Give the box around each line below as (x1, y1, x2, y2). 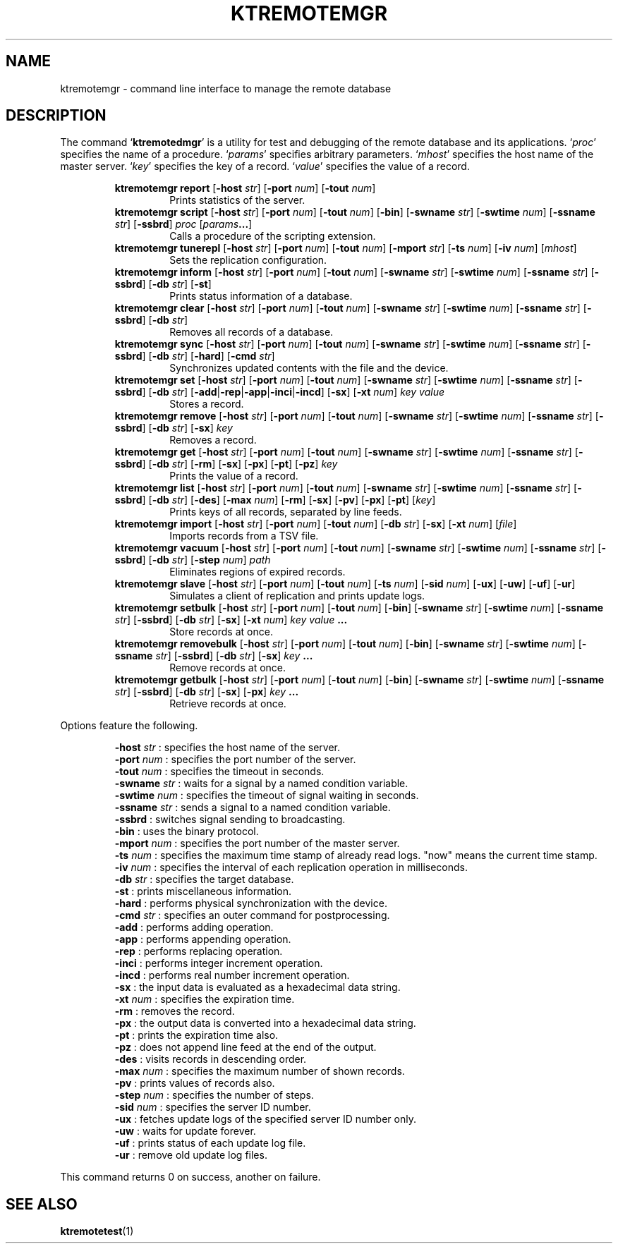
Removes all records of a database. (169, 326, 334, 339)
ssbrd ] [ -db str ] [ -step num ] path (114, 554, 271, 566)
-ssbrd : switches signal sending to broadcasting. (114, 813, 346, 826)
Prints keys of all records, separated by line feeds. (169, 506, 402, 518)
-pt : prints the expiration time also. (114, 1029, 279, 1042)
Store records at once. (169, 626, 273, 638)
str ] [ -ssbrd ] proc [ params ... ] (114, 218, 253, 231)
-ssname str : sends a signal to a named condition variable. (114, 801, 391, 814)
